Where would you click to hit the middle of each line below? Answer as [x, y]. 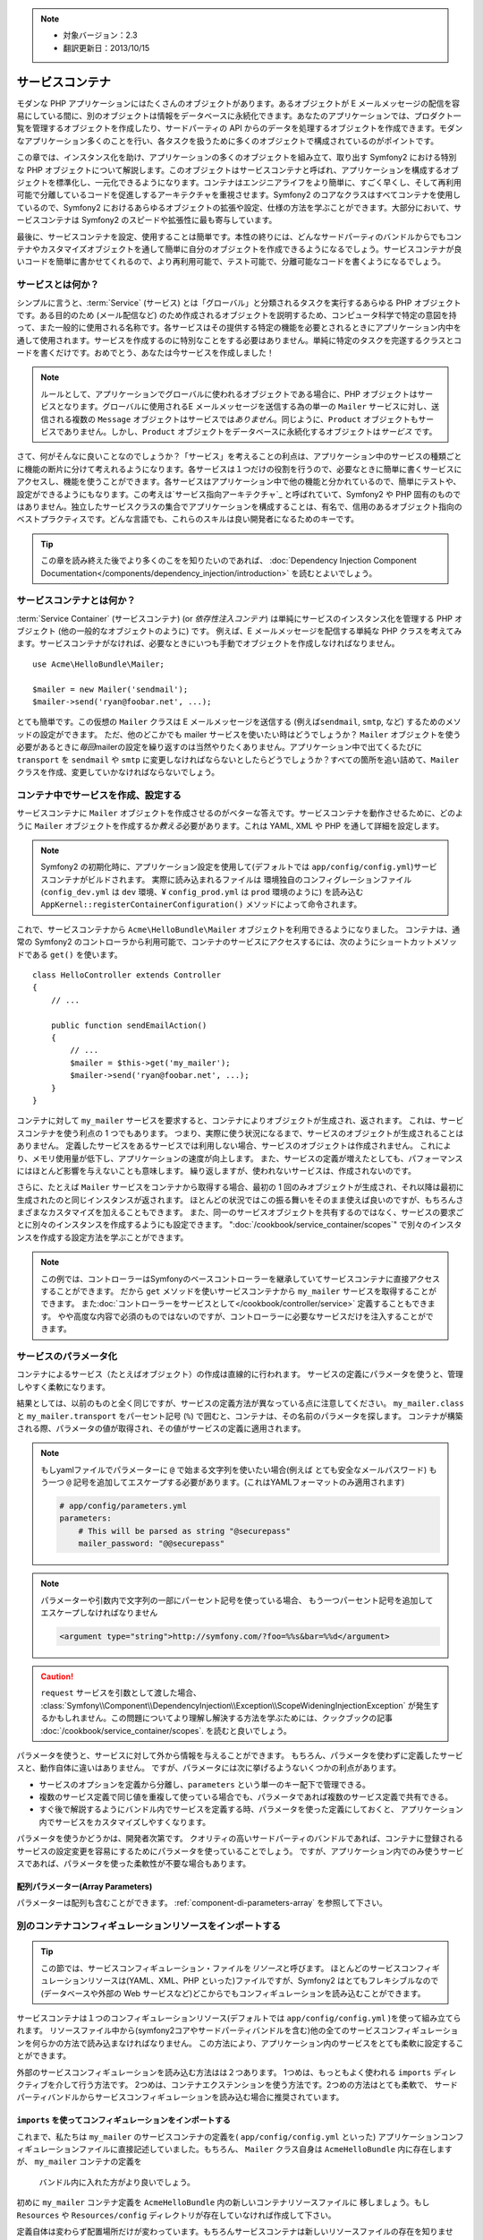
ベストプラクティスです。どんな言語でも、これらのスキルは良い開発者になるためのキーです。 [188, 519]
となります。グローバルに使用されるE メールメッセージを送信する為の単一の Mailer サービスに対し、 [244, 407]
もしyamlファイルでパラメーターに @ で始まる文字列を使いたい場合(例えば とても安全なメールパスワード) [234, 1469]
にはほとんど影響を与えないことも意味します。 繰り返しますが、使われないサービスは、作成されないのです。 [216, 1170]
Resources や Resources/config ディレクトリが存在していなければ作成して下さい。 [176, 2215]
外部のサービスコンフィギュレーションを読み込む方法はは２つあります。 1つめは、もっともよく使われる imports [224, 2072]
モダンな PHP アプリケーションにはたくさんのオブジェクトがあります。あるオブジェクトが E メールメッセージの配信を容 [238, 103]
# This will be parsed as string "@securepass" [184, 1531]
